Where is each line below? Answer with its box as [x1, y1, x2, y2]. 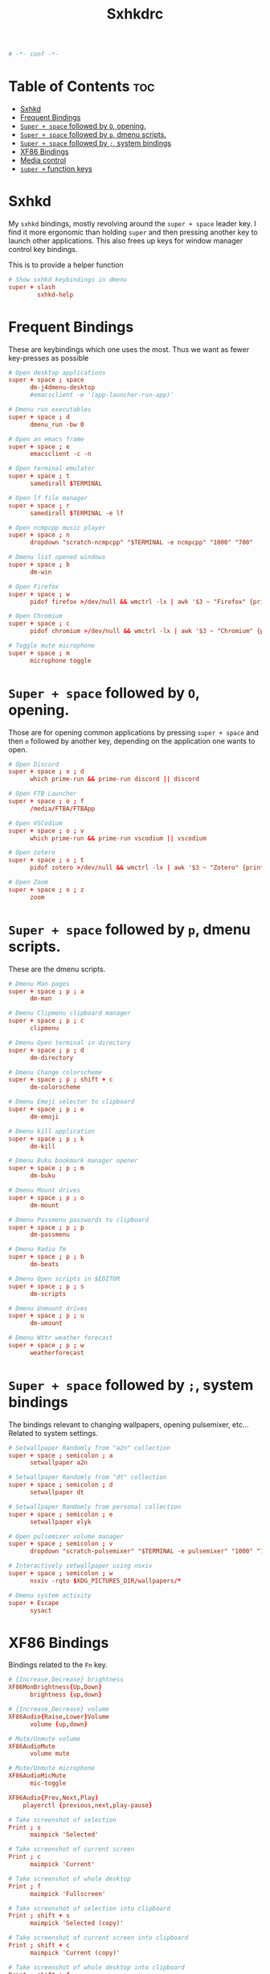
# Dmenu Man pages [8, 979, 70, 987]
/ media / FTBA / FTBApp [29, 805, 95, 813]
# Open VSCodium [8, 819, 63, 827]
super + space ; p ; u [8, 1312, 84, 1320]
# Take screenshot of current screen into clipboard [8, 1934, 189, 1942]
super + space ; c [8, 619, 70, 628]
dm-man [29, 995, 52, 1003]
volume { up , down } [29, 1720, 88, 1728]
